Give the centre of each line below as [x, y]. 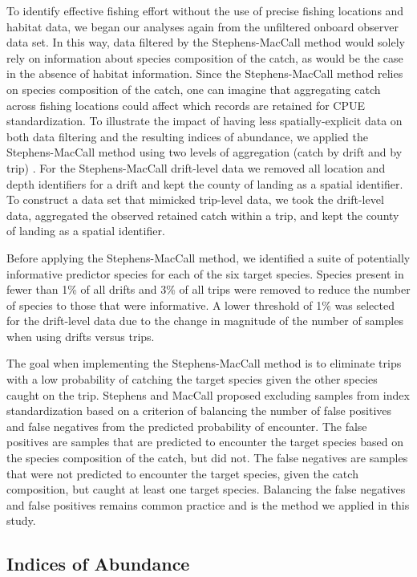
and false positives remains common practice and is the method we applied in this [208, 504]
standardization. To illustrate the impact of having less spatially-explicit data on [204, 121]
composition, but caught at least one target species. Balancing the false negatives [206, 489]
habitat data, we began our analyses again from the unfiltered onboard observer [202, 26]
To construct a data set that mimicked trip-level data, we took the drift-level [195, 199]
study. [21, 520]
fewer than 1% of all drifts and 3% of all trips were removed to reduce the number [208, 289]
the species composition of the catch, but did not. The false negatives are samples [207, 458]
